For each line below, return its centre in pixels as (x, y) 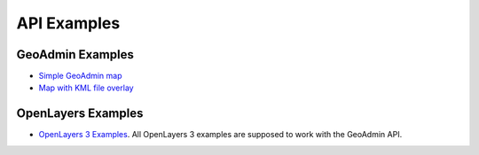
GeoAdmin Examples (75, 54)
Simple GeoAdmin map (81, 76)
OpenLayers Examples (80, 114)
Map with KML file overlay (86, 88)
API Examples (68, 23)
